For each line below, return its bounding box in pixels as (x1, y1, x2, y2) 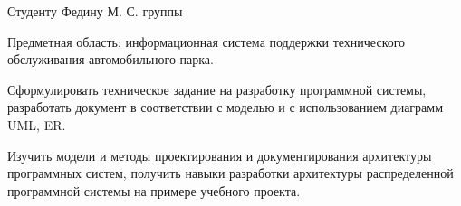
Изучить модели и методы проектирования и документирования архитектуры (7, 145, 432, 164)
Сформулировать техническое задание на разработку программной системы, (7, 80, 427, 98)
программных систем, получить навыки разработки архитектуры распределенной (7, 164, 454, 183)
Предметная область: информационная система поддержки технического (7, 32, 406, 51)
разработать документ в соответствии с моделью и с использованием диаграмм (7, 98, 444, 117)
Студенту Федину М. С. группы (7, 2, 183, 20)
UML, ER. (7, 115, 66, 134)
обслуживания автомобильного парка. (7, 50, 214, 69)
